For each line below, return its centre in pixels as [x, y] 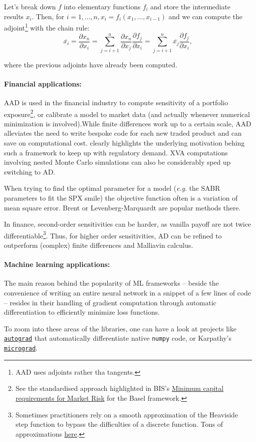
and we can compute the [206, 16]
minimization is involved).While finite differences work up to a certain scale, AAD [128, 123]
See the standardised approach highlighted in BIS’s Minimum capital [119, 388]
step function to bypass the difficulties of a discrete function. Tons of [119, 424]
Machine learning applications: [57, 264]
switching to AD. [30, 171]
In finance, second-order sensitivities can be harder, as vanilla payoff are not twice [128, 224]
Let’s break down [30, 6]
